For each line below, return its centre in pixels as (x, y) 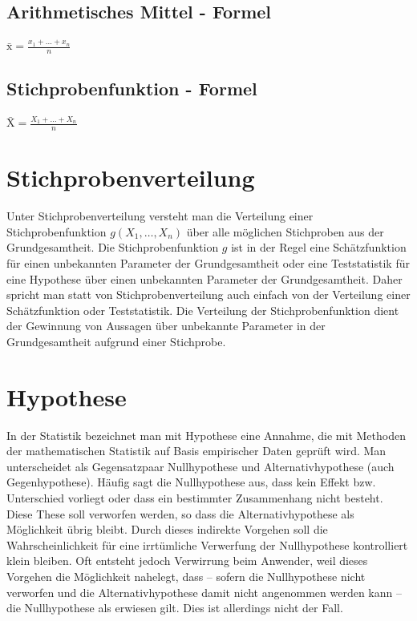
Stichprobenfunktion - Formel (132, 89)
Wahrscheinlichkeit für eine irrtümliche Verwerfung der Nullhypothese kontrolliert (207, 544)
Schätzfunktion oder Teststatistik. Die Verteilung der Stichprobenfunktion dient (203, 310)
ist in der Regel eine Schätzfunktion (319, 247)
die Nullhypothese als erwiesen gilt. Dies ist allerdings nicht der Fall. (175, 608)
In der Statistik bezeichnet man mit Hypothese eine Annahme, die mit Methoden (206, 435)
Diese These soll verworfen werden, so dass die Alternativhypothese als (180, 513)
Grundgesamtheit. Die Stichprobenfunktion (113, 247)
